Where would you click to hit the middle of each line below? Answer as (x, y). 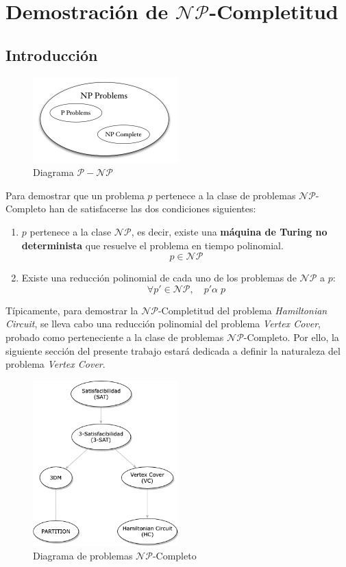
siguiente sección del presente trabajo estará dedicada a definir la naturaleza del (173, 350)
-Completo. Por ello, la (291, 337)
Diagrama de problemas (83, 555)
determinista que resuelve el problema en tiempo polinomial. (152, 245)
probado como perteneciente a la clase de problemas (115, 337)
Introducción (52, 54)
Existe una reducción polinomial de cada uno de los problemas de (159, 278)
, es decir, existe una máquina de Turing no (229, 231)
